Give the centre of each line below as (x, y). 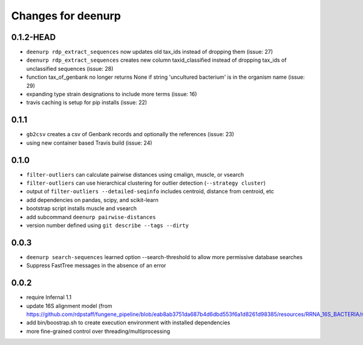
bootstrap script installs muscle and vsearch (82, 208)
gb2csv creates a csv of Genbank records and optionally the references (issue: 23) (130, 134)
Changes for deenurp (66, 16)
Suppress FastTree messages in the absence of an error (96, 266)
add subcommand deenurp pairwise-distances (91, 217)
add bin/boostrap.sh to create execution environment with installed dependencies (128, 323)
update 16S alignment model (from (69, 306)
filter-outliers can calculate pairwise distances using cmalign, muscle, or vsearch (135, 174)
